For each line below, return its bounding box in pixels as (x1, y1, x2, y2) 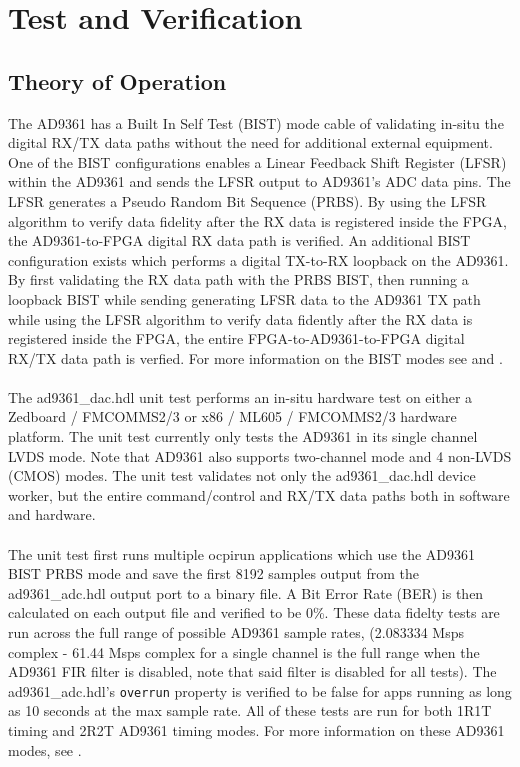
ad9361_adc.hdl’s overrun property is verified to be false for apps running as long (8, 680, 512, 701)
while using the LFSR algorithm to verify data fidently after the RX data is (8, 308, 473, 329)
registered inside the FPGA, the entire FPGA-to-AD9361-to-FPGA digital (8, 328, 465, 349)
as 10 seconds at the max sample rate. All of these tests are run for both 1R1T (8, 700, 492, 721)
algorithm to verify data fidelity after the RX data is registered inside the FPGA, (8, 210, 507, 231)
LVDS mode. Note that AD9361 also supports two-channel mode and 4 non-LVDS (8, 445, 512, 466)
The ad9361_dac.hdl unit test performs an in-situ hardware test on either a (8, 386, 473, 407)
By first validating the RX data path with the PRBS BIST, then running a (8, 269, 469, 290)
